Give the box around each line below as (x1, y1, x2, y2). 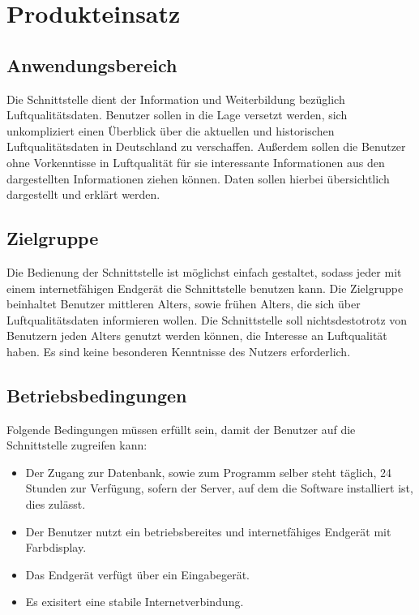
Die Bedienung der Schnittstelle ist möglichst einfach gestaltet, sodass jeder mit (6, 263, 402, 280)
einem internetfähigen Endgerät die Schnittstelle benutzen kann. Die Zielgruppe (6, 279, 404, 296)
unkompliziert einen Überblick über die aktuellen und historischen (6, 122, 335, 139)
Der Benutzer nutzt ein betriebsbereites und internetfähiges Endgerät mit (25, 523, 391, 540)
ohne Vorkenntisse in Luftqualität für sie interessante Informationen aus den (6, 153, 385, 170)
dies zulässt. (25, 496, 86, 513)
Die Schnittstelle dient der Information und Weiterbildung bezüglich (6, 90, 345, 107)
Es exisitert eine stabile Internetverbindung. (25, 593, 244, 610)
